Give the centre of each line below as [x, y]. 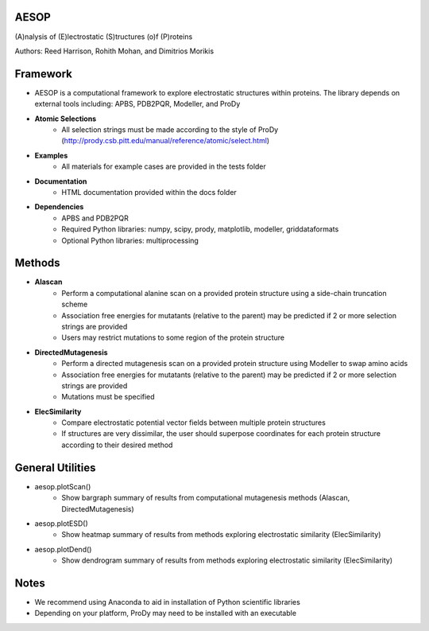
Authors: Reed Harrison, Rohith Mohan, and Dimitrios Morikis [114, 51]
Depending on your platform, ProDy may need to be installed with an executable [166, 613]
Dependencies [59, 207]
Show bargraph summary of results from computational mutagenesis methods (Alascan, [206, 498]
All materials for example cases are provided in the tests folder [164, 166]
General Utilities [55, 467]
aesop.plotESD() [62, 523]
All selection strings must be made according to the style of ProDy [170, 129]
